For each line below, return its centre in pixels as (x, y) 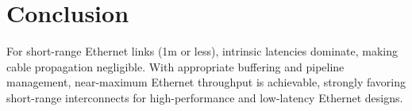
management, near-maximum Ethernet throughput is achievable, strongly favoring (206, 82)
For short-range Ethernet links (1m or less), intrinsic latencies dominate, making (202, 51)
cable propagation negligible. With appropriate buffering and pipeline (175, 66)
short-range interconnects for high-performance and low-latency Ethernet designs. (205, 97)
